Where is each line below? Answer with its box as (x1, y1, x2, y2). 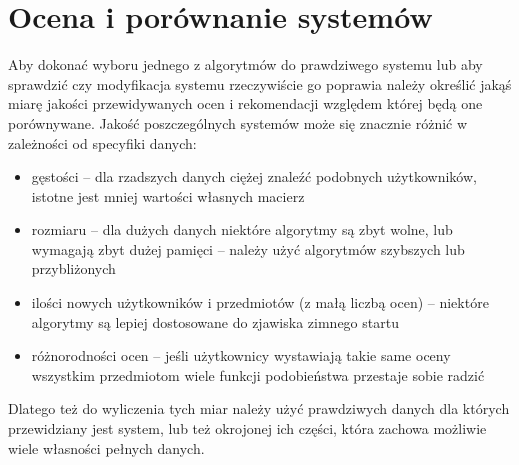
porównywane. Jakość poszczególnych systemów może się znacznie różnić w (8, 112, 468, 133)
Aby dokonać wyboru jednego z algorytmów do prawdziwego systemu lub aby (8, 54, 483, 75)
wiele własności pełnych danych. (8, 437, 205, 458)
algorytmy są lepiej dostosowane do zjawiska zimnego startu (31, 311, 399, 332)
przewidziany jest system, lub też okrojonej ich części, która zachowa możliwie (8, 418, 487, 439)
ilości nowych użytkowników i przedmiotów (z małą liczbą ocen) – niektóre (31, 292, 489, 313)
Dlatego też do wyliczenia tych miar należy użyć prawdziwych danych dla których (8, 398, 510, 419)
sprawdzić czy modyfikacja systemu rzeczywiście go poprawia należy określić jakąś (8, 73, 512, 94)
